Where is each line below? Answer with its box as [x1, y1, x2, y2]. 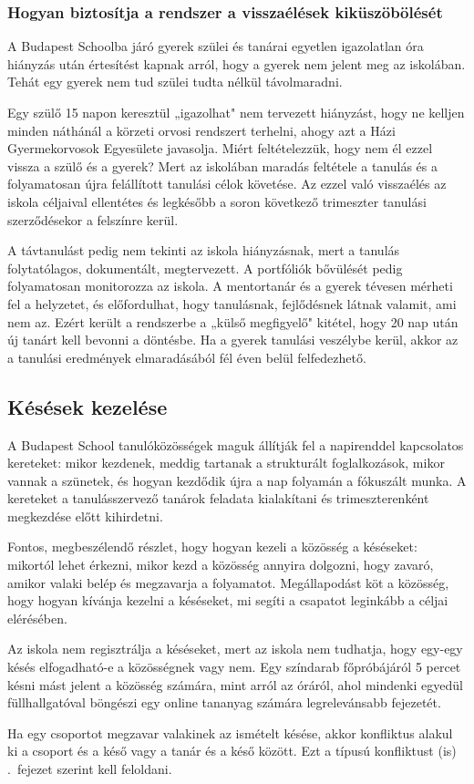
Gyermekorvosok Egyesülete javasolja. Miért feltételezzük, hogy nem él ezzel [7, 139, 433, 158]
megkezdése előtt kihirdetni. [7, 506, 163, 525]
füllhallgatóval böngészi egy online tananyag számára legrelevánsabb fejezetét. [7, 693, 441, 712]
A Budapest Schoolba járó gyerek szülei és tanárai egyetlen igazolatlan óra [7, 36, 424, 56]
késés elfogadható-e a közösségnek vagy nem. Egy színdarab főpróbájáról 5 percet [7, 657, 461, 676]
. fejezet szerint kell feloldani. [7, 759, 172, 779]
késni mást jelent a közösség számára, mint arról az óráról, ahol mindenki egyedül [7, 675, 463, 694]
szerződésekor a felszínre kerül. [7, 210, 179, 229]
